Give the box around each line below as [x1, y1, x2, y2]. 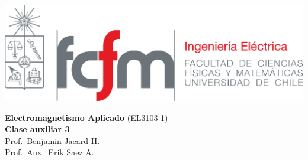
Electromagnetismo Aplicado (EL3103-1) [5, 111, 168, 123]
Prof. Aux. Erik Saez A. [5, 146, 94, 158]
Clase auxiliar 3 [5, 123, 70, 135]
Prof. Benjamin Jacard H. [5, 134, 100, 146]
